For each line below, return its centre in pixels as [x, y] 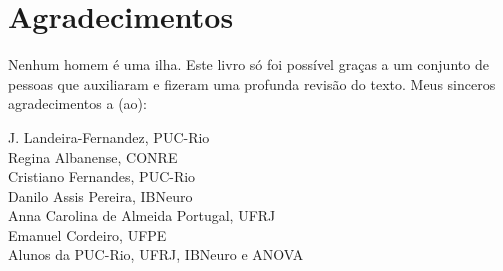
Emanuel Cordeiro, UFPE [87, 234]
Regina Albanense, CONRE [93, 156]
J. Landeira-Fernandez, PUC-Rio [109, 136]
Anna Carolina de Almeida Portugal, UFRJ [142, 215]
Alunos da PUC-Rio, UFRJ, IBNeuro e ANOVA [156, 254]
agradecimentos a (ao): [77, 103]
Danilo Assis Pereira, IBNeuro [100, 195]
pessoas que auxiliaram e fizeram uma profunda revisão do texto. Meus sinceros [252, 83]
